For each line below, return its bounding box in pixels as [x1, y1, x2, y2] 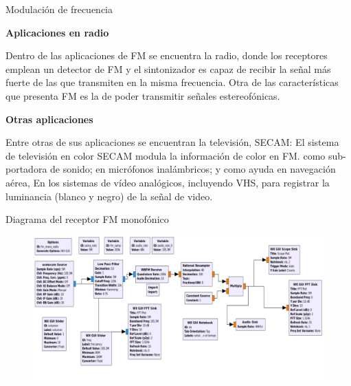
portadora [5, 162, 47, 176]
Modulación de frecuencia [5, 2, 113, 16]
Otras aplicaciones [5, 111, 93, 126]
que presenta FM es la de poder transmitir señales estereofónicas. [5, 88, 280, 103]
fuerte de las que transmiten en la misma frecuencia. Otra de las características [5, 75, 339, 89]
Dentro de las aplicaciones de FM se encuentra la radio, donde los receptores [5, 48, 328, 63]
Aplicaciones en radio [5, 25, 109, 39]
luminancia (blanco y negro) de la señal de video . [5, 189, 213, 203]
